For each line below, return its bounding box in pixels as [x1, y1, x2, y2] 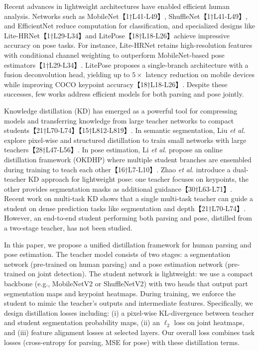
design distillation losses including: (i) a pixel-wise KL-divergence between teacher [4, 307, 254, 318]
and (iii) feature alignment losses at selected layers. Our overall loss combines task [4, 327, 255, 337]
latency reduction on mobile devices [145, 69, 255, 80]
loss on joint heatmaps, [174, 317, 245, 328]
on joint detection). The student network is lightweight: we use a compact [28, 268, 253, 279]
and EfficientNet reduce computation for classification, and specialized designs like [4, 20, 255, 31]
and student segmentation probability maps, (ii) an [4, 317, 160, 328]
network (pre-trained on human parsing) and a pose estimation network [4, 258, 223, 269]
